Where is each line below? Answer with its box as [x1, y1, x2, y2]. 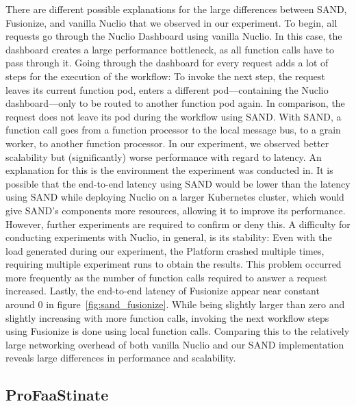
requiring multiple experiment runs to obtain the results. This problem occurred [5, 257, 342, 271]
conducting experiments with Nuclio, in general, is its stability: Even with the [5, 230, 332, 244]
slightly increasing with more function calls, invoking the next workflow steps [5, 310, 329, 325]
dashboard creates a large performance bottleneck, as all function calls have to [5, 42, 334, 56]
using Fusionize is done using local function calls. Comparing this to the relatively [5, 324, 350, 338]
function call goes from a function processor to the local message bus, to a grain [5, 123, 341, 137]
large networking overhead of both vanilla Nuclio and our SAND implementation [5, 337, 344, 351]
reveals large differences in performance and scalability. [5, 351, 236, 365]
